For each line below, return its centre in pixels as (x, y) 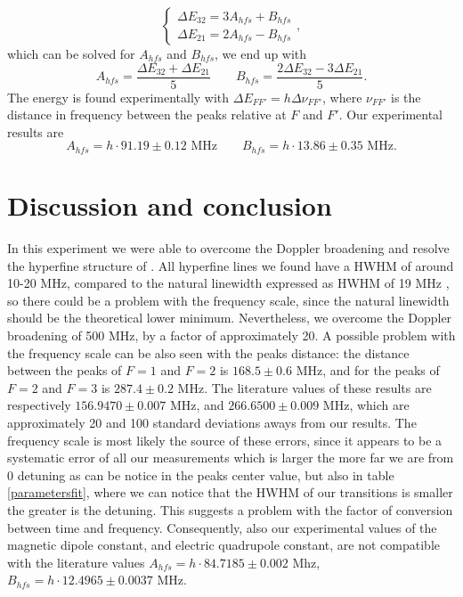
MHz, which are (366, 405)
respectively (39, 405)
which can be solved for (71, 53)
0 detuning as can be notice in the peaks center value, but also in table (201, 474)
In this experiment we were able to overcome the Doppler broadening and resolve (228, 248)
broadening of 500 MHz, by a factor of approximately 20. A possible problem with (231, 335)
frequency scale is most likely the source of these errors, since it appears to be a (225, 440)
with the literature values (76, 562)
